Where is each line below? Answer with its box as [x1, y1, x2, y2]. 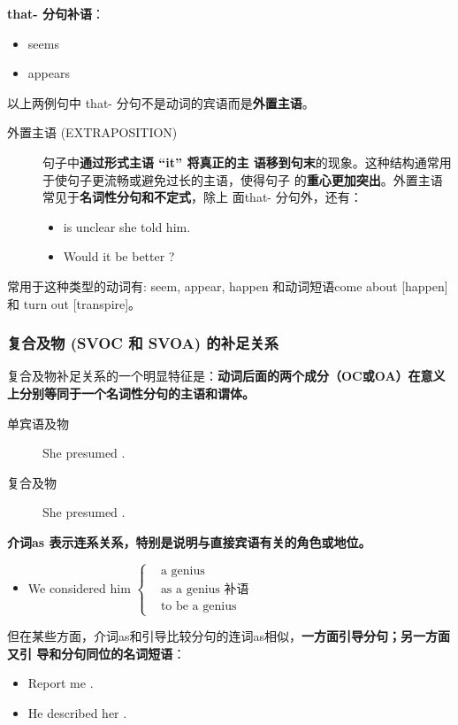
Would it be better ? [63, 247, 175, 266]
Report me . [27, 674, 94, 692]
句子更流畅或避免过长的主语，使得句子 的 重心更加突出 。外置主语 [66, 170, 443, 189]
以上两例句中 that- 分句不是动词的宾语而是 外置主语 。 [7, 93, 315, 112]
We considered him [27, 578, 131, 597]
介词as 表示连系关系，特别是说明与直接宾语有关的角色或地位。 [7, 532, 371, 551]
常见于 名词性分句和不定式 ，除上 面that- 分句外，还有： [42, 188, 363, 206]
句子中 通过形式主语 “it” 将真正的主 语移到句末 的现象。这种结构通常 [42, 152, 439, 171]
